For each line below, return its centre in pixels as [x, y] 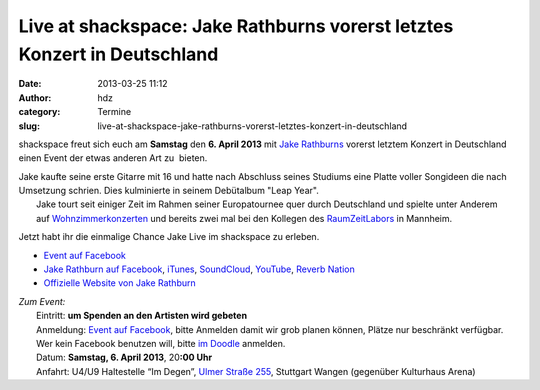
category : [39, 112]
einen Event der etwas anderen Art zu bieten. [113, 158]
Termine [114, 112]
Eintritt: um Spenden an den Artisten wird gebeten [142, 316]
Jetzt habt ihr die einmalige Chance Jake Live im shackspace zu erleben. [169, 237]
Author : [35, 97]
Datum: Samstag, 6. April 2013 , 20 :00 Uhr [124, 357]
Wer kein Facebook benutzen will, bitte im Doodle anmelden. [161, 343]
